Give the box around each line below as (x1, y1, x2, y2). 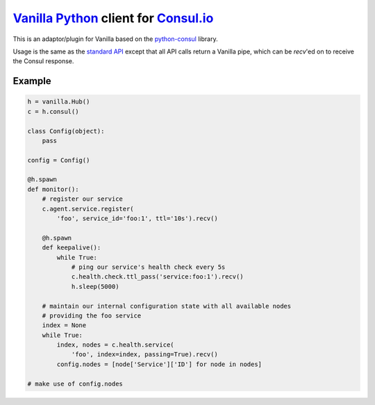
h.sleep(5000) (71, 282, 119, 290)
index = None (42, 322, 87, 329)
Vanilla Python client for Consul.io (12, 10, 214, 26)
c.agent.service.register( (42, 205, 135, 213)
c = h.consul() (27, 108, 79, 115)
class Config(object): (27, 127, 105, 135)
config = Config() (27, 156, 90, 164)
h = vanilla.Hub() (27, 98, 90, 106)
